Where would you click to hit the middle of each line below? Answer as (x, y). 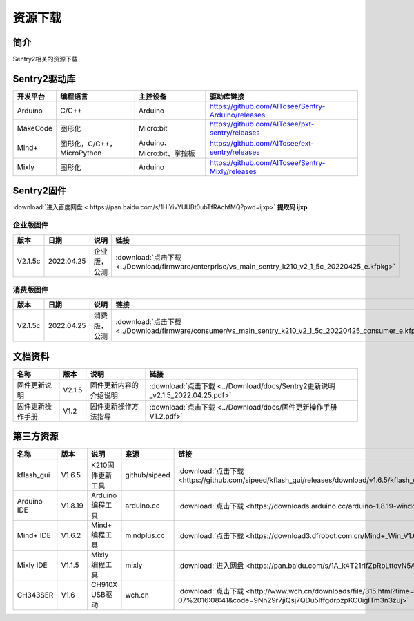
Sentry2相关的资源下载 (45, 59)
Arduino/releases (237, 115)
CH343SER (35, 595)
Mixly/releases (233, 171)
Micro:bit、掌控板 (167, 153)
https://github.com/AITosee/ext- (262, 143)
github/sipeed (148, 475)
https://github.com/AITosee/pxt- (262, 124)
